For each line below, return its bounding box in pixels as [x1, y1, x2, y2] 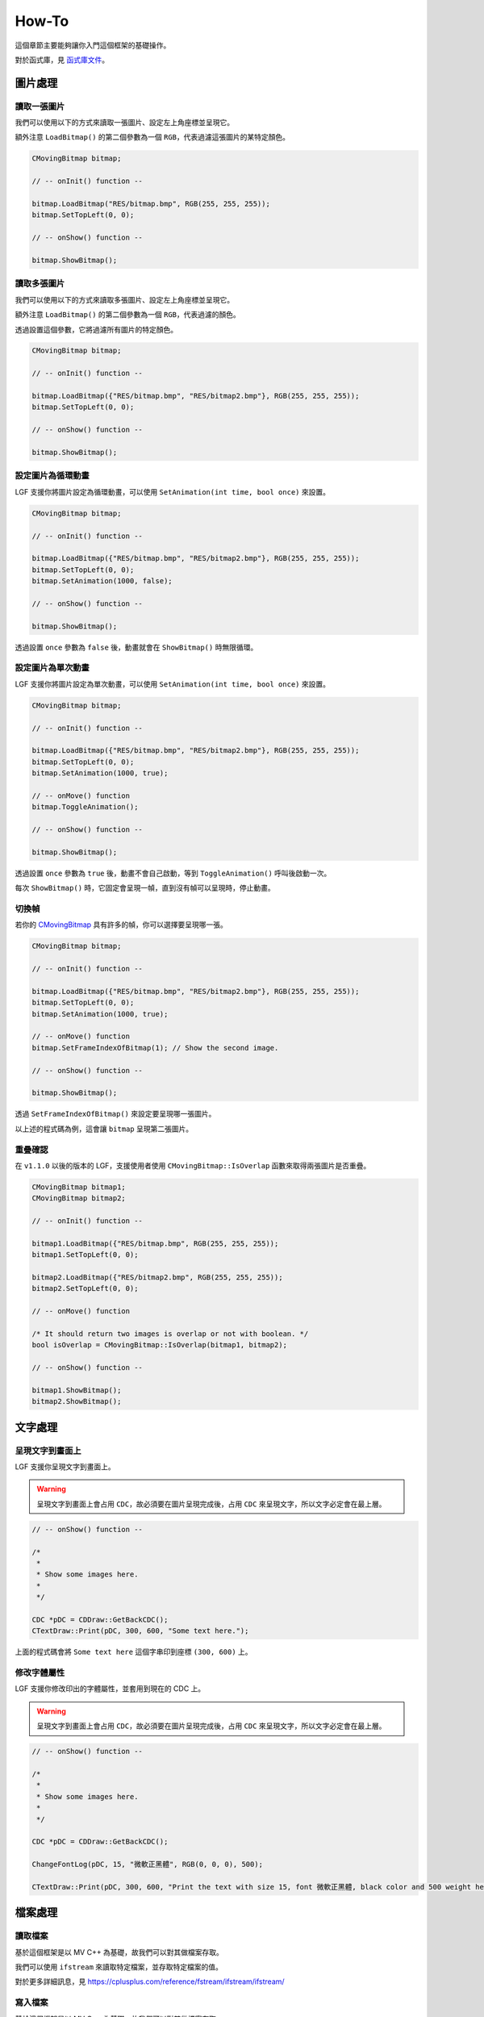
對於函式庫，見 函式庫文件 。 [15, 55, 109, 65]
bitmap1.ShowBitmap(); [31, 1385, 122, 1395]
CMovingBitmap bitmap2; [31, 1194, 127, 1203]
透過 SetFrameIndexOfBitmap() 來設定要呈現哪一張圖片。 [15, 1109, 216, 1119]
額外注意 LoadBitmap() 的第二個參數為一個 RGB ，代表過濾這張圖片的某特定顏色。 [15, 132, 290, 142]
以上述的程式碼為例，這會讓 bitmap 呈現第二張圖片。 [15, 1124, 194, 1134]
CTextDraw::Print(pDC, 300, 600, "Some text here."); [31, 1627, 249, 1635]
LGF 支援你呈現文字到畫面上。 [15, 1462, 116, 1472]
